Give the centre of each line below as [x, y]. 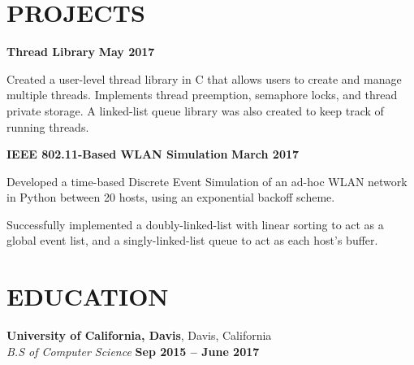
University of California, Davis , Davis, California [139, 335]
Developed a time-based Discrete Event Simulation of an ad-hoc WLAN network [207, 181]
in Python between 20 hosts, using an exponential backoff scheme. [171, 197]
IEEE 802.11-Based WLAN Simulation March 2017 [153, 154]
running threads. [48, 126]
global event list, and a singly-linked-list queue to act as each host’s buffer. [192, 240]
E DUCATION [88, 296]
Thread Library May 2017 [81, 52]
